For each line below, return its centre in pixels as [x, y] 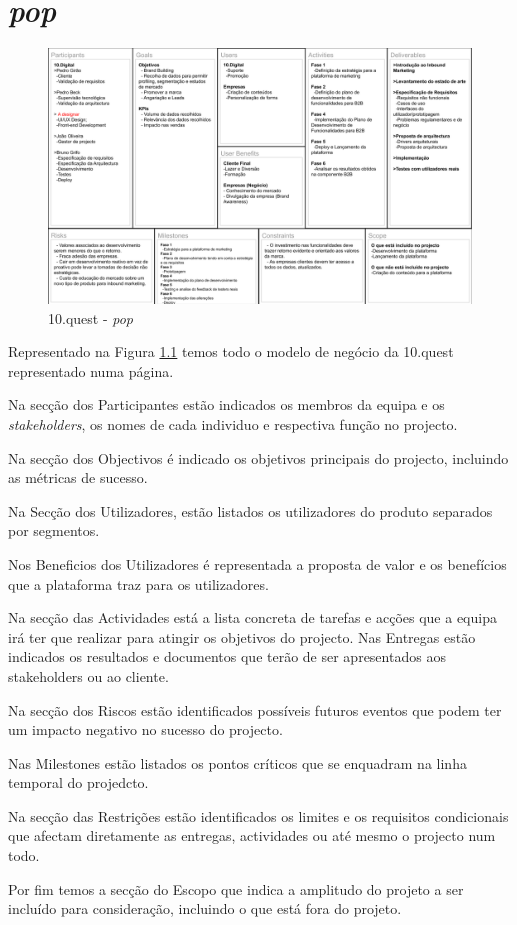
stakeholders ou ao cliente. [88, 675]
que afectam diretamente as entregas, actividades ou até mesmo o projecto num [252, 835]
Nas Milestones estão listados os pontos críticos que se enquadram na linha [237, 762]
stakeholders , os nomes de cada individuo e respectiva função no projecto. [233, 423]
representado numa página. [91, 370]
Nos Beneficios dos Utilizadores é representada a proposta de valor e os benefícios [257, 563]
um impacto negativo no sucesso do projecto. [145, 729]
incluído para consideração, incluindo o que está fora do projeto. [205, 908]
